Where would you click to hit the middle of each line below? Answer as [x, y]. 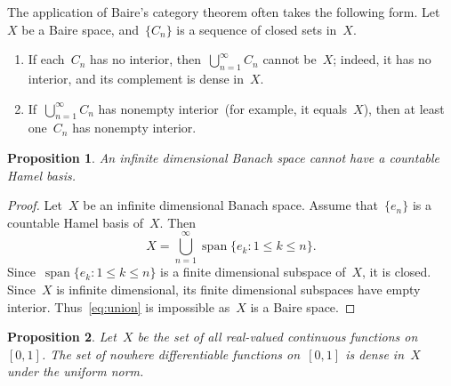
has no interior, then [145, 59]
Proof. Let [35, 205]
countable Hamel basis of [75, 222]
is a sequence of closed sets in [257, 29]
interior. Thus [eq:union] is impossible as [119, 306]
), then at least [404, 108]
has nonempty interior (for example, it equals [223, 108]
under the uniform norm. [76, 371]
